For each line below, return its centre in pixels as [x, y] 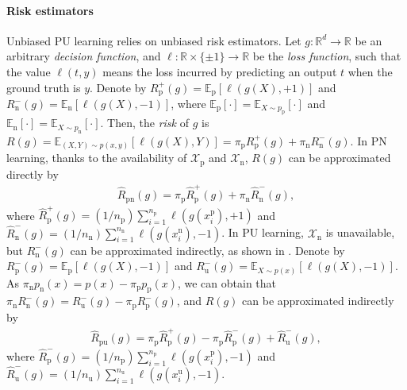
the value [29, 71]
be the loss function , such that [327, 56]
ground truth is [44, 87]
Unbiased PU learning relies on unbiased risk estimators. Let [154, 40]
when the [370, 71]
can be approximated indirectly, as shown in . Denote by [207, 250]
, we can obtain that [227, 282]
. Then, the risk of [144, 123]
